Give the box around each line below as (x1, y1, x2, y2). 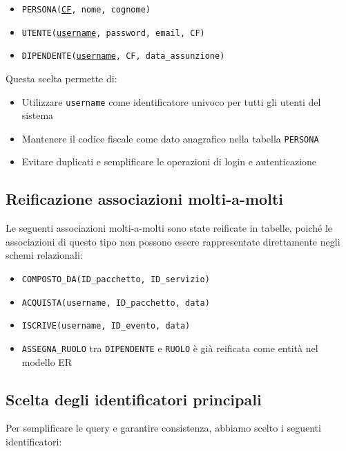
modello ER (21, 354, 73, 369)
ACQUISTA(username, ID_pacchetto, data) (21, 297, 210, 308)
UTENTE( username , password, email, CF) (21, 28, 205, 38)
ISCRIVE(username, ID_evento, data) (21, 321, 191, 331)
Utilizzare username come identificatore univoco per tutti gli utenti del (21, 94, 321, 109)
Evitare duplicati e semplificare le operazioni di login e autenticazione (21, 154, 317, 169)
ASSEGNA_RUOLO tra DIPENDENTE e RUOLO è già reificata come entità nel (21, 341, 318, 356)
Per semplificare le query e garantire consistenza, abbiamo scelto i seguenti (6, 421, 321, 435)
